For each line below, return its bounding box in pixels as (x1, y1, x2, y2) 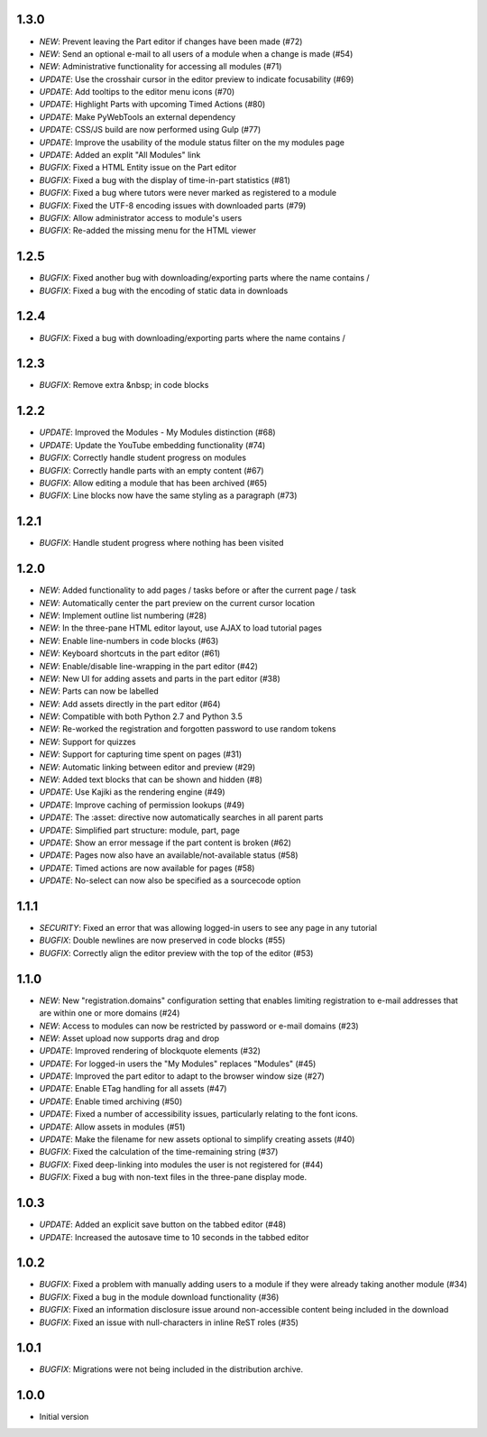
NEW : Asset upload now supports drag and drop (39, 1033, 220, 1044)
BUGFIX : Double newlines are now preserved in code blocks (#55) (39, 935, 286, 946)
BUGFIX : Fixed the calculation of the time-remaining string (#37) (39, 1147, 279, 1157)
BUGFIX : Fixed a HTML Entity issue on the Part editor (39, 162, 237, 173)
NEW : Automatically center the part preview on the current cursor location (39, 597, 316, 608)
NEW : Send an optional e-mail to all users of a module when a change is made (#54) (39, 48, 354, 59)
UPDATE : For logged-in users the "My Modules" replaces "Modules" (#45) (39, 1058, 317, 1069)
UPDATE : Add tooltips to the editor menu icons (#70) (39, 87, 235, 97)
